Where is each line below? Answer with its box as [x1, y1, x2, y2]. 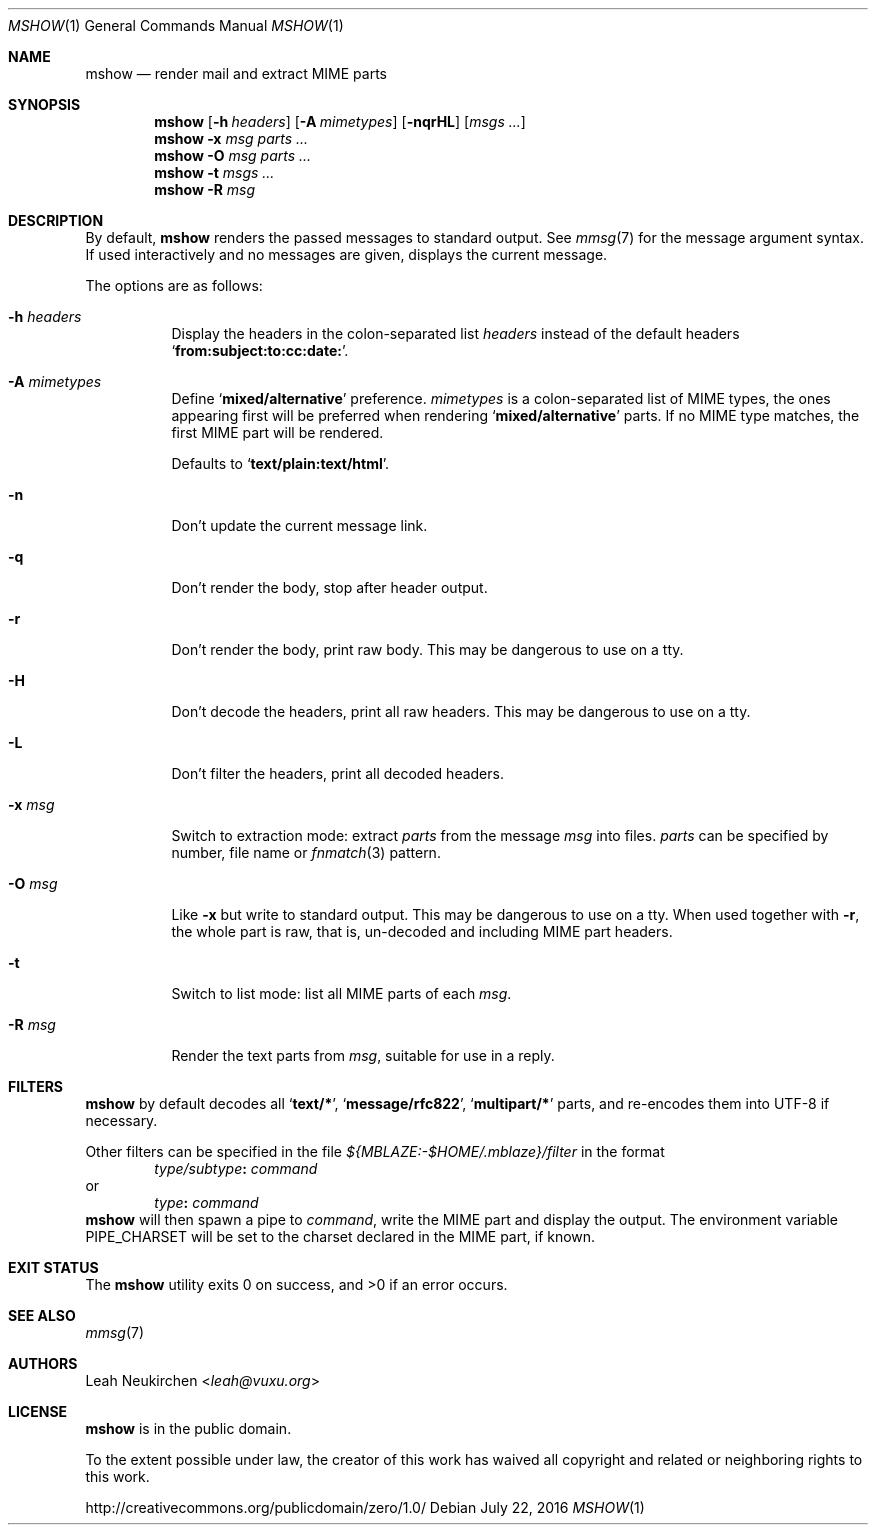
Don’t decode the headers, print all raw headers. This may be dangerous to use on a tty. [171, 703, 751, 720]
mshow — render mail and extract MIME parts [85, 65, 387, 82]
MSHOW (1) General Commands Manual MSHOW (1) [8, 17, 344, 34]
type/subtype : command [154, 1160, 318, 1177]
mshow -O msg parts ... [154, 147, 312, 164]
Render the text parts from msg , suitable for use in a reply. [171, 1047, 555, 1064]
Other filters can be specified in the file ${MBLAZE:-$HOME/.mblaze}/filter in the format [85, 1143, 665, 1160]
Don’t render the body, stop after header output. [171, 579, 488, 596]
